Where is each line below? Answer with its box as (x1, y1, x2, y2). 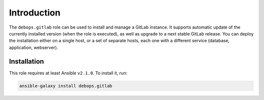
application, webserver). (9, 44, 58, 50)
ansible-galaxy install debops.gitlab (19, 83, 112, 88)
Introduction (9, 7, 61, 18)
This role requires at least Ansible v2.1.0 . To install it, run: (9, 70, 128, 76)
